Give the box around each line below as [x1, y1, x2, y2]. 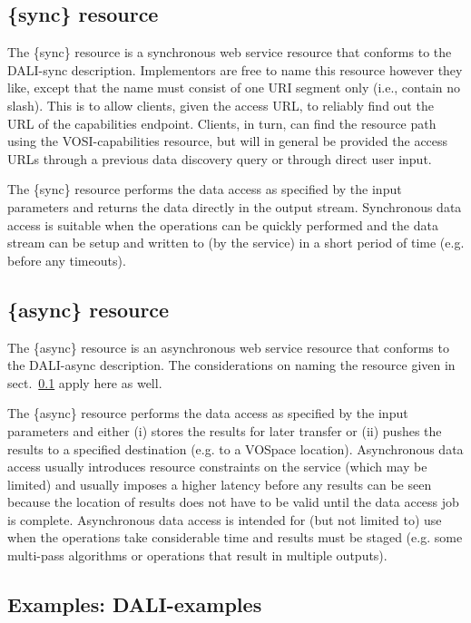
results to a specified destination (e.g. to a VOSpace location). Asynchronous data [7, 439, 464, 458]
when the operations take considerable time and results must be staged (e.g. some [7, 528, 463, 547]
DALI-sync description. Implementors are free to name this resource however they [7, 60, 463, 79]
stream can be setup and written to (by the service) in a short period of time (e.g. [7, 233, 465, 252]
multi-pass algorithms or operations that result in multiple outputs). [7, 546, 388, 565]
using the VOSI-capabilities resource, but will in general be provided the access [7, 131, 448, 151]
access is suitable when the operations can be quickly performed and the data [7, 215, 438, 234]
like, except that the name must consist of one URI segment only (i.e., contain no [7, 78, 461, 97]
